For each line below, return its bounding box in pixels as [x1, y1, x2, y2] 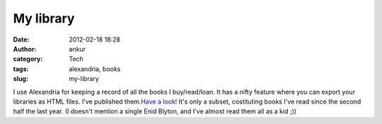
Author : [13, 44, 37, 53]
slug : [13, 75, 28, 83]
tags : [13, 64, 29, 73]
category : [13, 55, 43, 63]
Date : [13, 35, 30, 44]
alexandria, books [69, 64, 121, 73]
